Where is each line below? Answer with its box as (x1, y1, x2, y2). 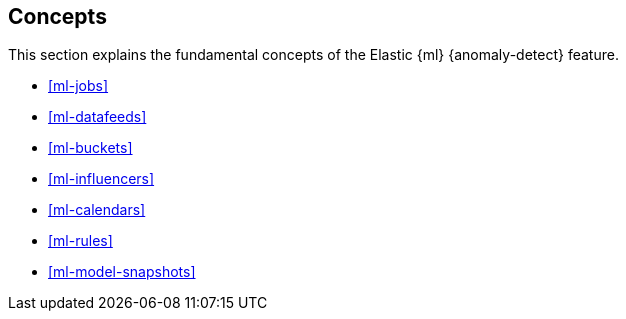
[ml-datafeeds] (48, 108, 147, 126)
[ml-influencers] (48, 170, 155, 188)
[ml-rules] (48, 232, 113, 250)
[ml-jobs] (48, 77, 109, 95)
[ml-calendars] (48, 201, 146, 219)
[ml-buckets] (48, 139, 133, 157)
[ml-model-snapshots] (48, 263, 196, 281)
